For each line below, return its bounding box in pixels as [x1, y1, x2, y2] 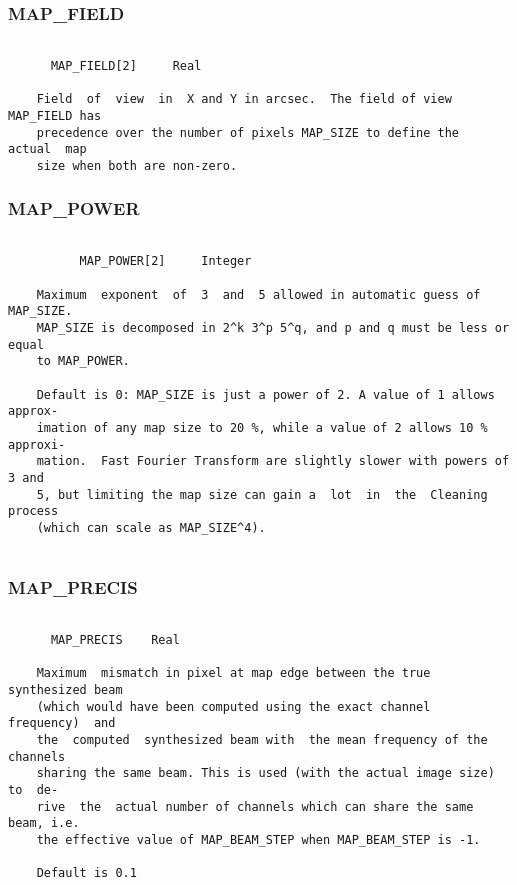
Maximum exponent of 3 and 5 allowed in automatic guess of [36, 287, 481, 302]
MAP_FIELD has [8, 108, 102, 123]
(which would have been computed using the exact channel [36, 699, 431, 714]
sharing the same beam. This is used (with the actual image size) [36, 766, 495, 781]
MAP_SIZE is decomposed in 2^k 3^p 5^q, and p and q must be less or [36, 320, 510, 335]
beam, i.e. [8, 816, 80, 831]
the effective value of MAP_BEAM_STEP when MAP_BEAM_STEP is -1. [36, 832, 481, 847]
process [8, 504, 59, 519]
